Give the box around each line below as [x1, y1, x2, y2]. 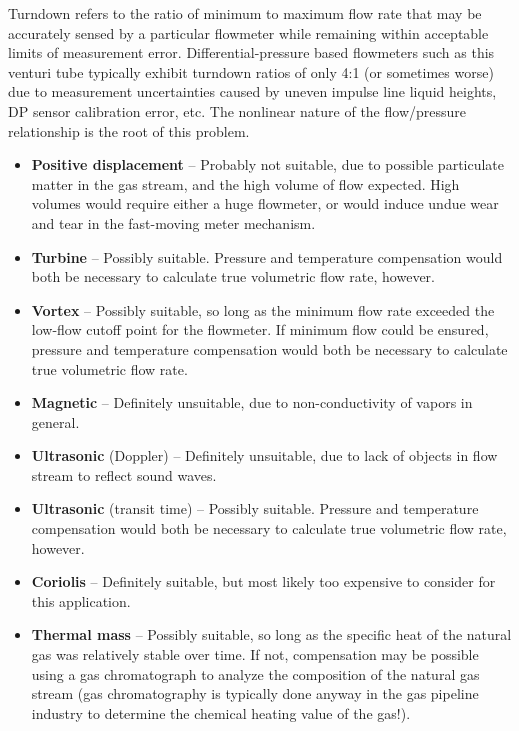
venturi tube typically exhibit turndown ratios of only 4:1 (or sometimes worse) [8, 61, 494, 82]
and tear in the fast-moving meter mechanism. [31, 212, 316, 233]
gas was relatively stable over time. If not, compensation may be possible [31, 644, 479, 665]
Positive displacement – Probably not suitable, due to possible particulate [31, 154, 505, 175]
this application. [31, 590, 131, 611]
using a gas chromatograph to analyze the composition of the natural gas [31, 663, 480, 684]
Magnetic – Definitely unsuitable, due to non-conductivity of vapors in [31, 392, 473, 413]
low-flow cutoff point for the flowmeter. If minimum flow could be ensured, [31, 319, 489, 340]
